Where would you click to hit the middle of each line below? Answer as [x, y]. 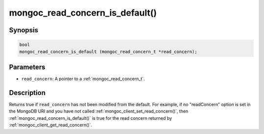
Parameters [27, 67]
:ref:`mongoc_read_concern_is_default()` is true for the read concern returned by [90, 118]
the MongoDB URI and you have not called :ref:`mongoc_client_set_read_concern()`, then [99, 111]
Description [27, 93]
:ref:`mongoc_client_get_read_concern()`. [51, 125]
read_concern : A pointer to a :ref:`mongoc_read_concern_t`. [83, 79]
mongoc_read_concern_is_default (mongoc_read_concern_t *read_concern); [108, 52]
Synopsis [24, 30]
